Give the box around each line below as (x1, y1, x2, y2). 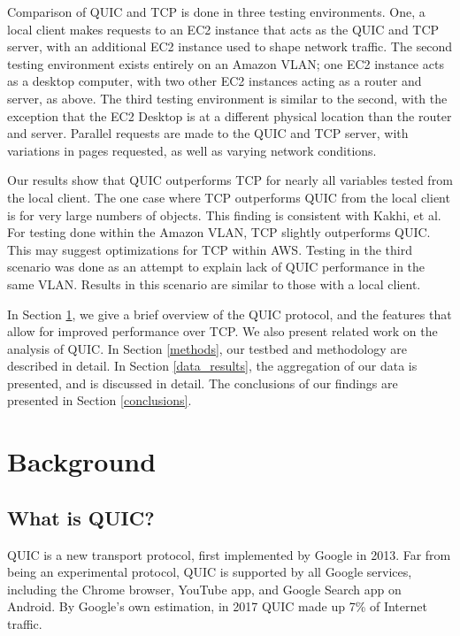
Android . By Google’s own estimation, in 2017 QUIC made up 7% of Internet (7, 597, 427, 616)
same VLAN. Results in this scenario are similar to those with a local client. (7, 274, 421, 293)
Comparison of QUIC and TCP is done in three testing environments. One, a (7, 3, 425, 20)
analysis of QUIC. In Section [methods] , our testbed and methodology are (7, 339, 407, 357)
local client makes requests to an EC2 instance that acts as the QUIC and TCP (7, 19, 440, 38)
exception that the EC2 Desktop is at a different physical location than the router (7, 106, 452, 125)
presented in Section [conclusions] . (7, 391, 192, 410)
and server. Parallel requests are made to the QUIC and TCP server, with (7, 124, 409, 142)
